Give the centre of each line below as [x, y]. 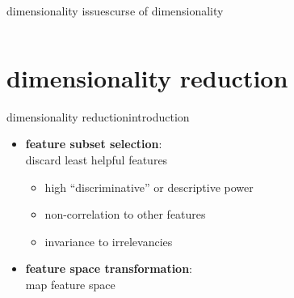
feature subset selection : [94, 144]
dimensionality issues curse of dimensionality [115, 11]
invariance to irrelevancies [109, 241]
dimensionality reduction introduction [98, 116]
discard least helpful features [97, 159]
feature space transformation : [109, 268]
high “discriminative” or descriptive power [149, 187]
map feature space [70, 284]
